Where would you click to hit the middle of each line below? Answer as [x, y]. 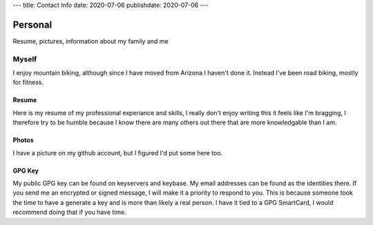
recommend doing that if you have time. [70, 212]
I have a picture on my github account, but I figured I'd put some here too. [118, 153]
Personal [32, 25]
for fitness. [28, 82]
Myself [25, 59]
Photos [23, 140]
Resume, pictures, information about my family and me [90, 41]
